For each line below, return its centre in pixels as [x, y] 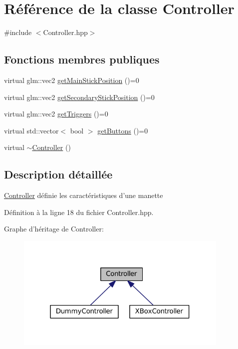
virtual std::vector [31, 130]
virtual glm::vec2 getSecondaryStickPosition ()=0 [79, 97]
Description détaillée [58, 174]
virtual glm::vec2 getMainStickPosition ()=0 [72, 80]
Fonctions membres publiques [82, 59]
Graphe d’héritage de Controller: [54, 229]
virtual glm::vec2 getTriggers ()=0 [56, 114]
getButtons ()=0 [123, 130]
